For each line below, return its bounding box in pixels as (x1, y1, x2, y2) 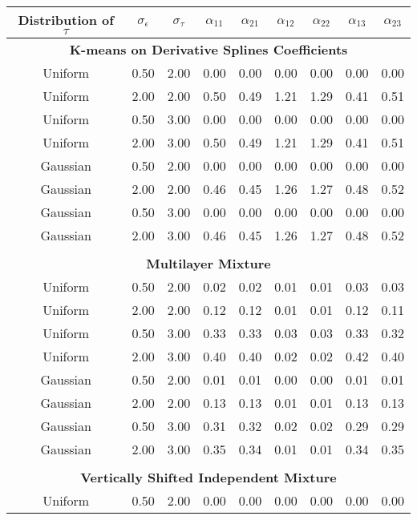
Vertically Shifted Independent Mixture (80, 468, 337, 486)
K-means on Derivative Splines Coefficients (69, 40, 348, 58)
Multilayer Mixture (146, 254, 271, 272)
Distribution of (18, 10, 114, 29)
